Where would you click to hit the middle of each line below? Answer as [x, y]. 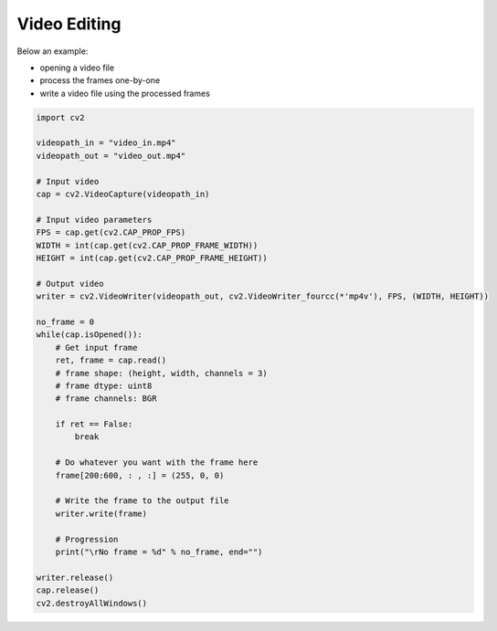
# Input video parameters [94, 220]
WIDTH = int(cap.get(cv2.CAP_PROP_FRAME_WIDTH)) [147, 245]
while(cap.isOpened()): [90, 335]
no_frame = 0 [65, 321]
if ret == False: [94, 424]
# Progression [87, 539]
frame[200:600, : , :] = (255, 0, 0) [140, 475]
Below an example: [53, 51]
